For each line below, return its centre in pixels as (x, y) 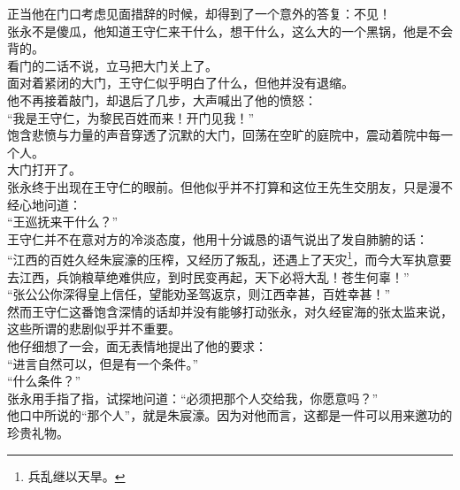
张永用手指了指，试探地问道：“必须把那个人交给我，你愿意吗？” (193, 398)
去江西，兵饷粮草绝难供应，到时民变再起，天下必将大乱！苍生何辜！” (208, 276)
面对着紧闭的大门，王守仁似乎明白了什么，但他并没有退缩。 (180, 83)
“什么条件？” (44, 381)
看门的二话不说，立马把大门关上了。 (112, 65)
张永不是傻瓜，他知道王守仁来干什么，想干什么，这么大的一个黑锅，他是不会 (230, 31)
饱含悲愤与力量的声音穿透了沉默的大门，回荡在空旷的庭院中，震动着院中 (218, 135)
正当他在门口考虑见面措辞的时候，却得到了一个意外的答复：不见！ (199, 13)
